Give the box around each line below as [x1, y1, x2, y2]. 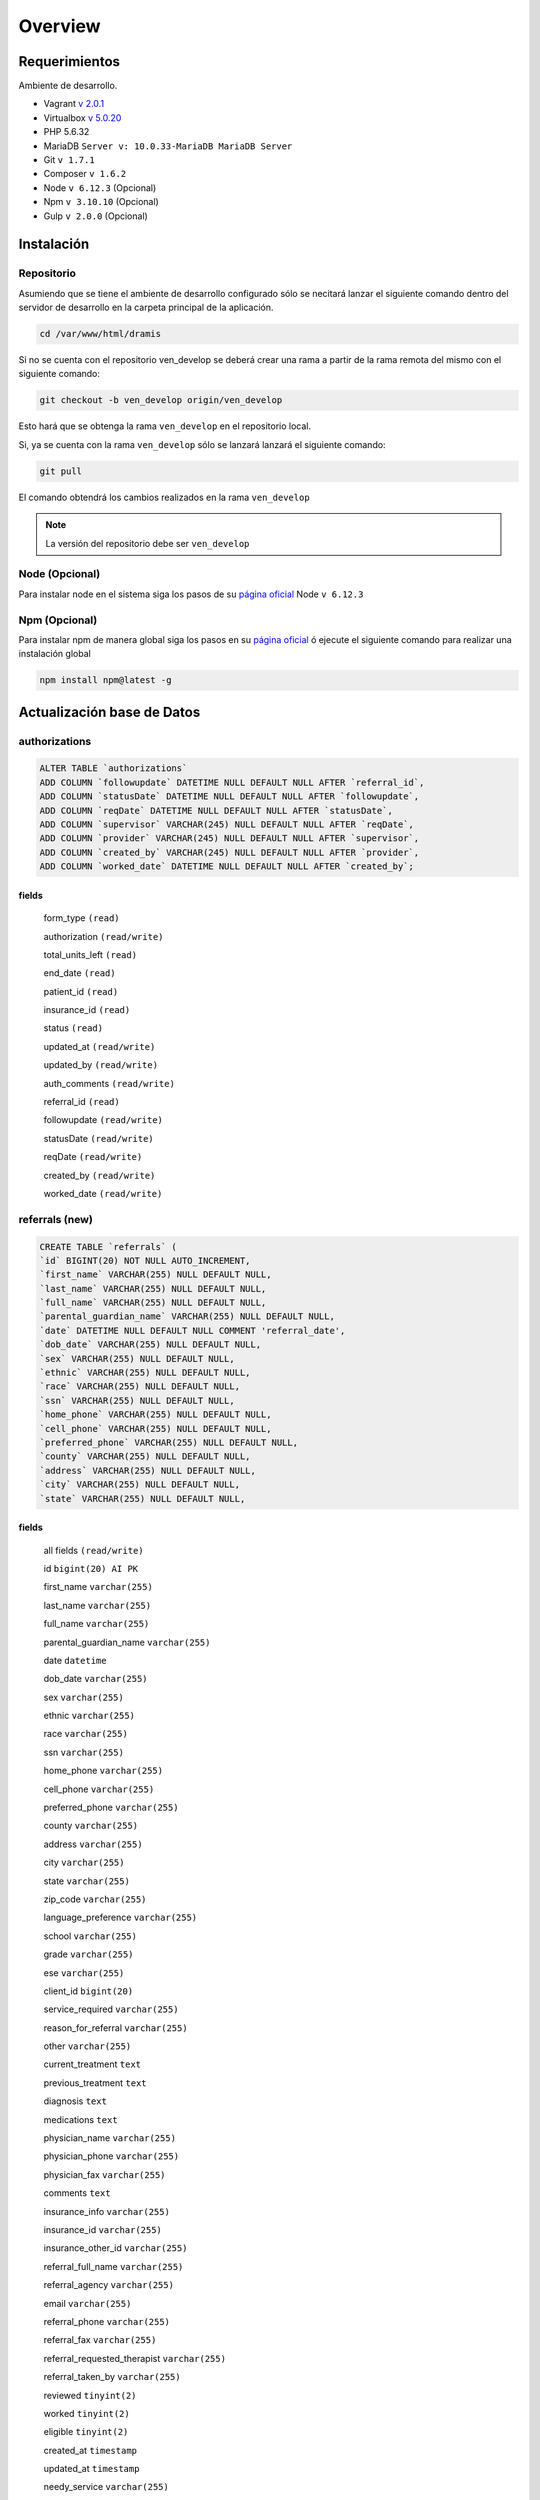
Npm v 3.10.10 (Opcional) [43, 196, 159, 208]
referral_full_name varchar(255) [43, 2260, 184, 2272]
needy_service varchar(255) [43, 2481, 169, 2493]
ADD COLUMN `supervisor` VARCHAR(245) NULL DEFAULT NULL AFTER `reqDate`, [39, 818, 415, 830]
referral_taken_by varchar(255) [43, 2371, 181, 2383]
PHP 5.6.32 [43, 126, 90, 138]
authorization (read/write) [43, 930, 164, 942]
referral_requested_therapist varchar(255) [43, 2352, 227, 2364]
